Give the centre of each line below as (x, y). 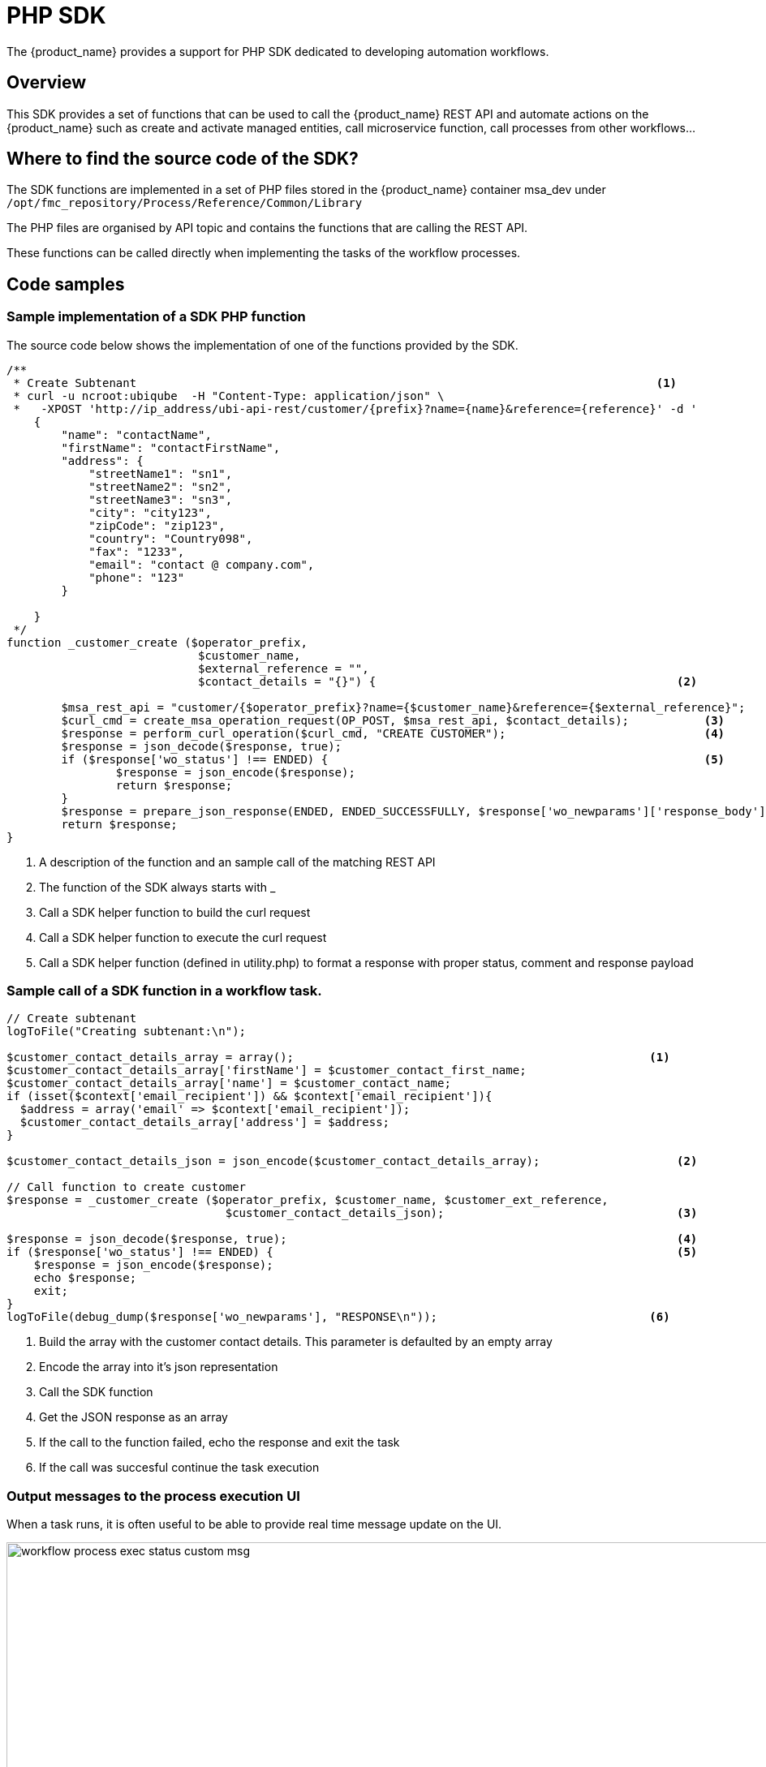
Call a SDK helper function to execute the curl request (183, 937)
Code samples (66, 284)
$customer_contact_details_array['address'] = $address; (205, 1122)
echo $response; (85, 1278)
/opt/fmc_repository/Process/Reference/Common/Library (185, 203)
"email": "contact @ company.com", (202, 564)
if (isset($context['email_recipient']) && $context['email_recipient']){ (250, 1096)
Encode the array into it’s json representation (159, 1367)
